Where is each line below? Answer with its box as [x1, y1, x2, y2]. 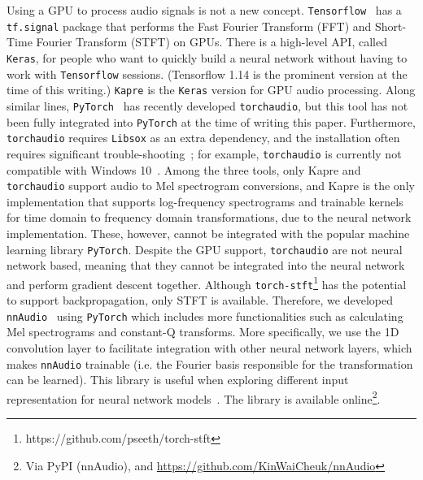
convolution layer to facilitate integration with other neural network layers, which [7, 339, 412, 356]
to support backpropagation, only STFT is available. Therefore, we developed [7, 292, 393, 309]
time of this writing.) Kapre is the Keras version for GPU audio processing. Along [7, 81, 416, 98]
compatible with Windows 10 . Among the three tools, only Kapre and [7, 161, 361, 178]
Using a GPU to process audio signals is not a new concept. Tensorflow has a [7, 2, 402, 18]
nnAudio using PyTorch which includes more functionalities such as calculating [7, 307, 403, 324]
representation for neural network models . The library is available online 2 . [7, 387, 381, 407]
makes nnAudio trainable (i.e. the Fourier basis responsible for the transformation [7, 355, 413, 372]
